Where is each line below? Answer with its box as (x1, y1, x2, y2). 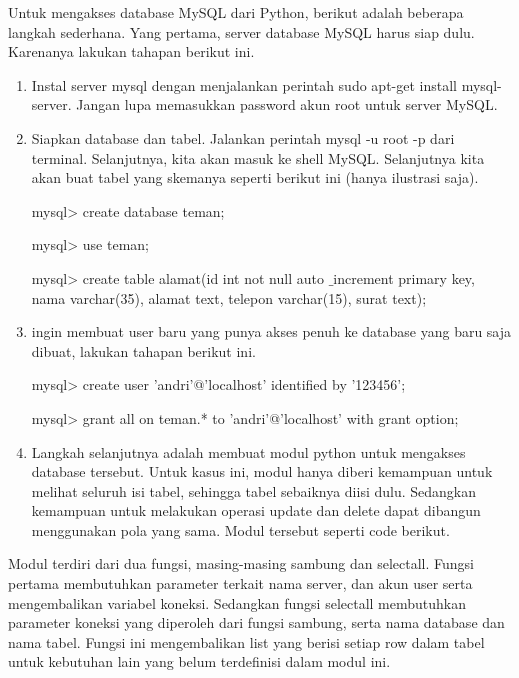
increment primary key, (333, 267, 475, 288)
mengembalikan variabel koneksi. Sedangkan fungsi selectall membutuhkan (8, 592, 467, 613)
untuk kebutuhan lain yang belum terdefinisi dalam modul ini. (8, 651, 391, 672)
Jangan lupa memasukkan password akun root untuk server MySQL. (76, 94, 498, 115)
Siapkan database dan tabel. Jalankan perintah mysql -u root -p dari (31, 127, 455, 148)
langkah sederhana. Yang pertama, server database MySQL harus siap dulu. (8, 21, 475, 42)
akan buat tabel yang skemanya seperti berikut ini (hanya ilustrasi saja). (31, 167, 479, 188)
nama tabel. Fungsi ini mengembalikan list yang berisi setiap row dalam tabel (8, 631, 485, 652)
